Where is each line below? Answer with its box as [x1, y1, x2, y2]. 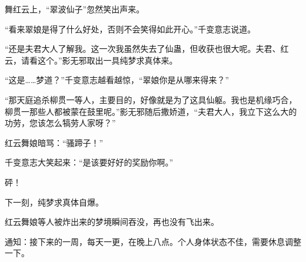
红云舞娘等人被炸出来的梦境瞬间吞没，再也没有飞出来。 [5, 215, 219, 228]
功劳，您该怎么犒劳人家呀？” [5, 117, 116, 129]
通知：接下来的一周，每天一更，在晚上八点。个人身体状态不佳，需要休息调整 [5, 235, 301, 247]
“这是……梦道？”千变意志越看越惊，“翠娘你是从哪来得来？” [5, 74, 229, 86]
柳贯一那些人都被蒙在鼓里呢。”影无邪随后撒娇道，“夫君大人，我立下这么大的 [5, 105, 297, 117]
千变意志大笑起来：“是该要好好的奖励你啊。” [5, 156, 174, 168]
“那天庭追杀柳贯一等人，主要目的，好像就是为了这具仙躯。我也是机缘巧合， [5, 93, 297, 105]
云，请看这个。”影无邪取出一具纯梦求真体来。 [5, 54, 178, 66]
